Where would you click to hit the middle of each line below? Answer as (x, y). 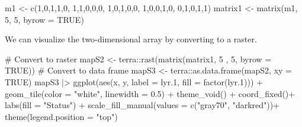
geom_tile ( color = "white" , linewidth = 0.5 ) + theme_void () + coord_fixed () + (150, 93)
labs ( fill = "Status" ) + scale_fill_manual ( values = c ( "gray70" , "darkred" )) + (142, 105)
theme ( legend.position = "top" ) (61, 116)
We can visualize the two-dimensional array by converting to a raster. (131, 39)
